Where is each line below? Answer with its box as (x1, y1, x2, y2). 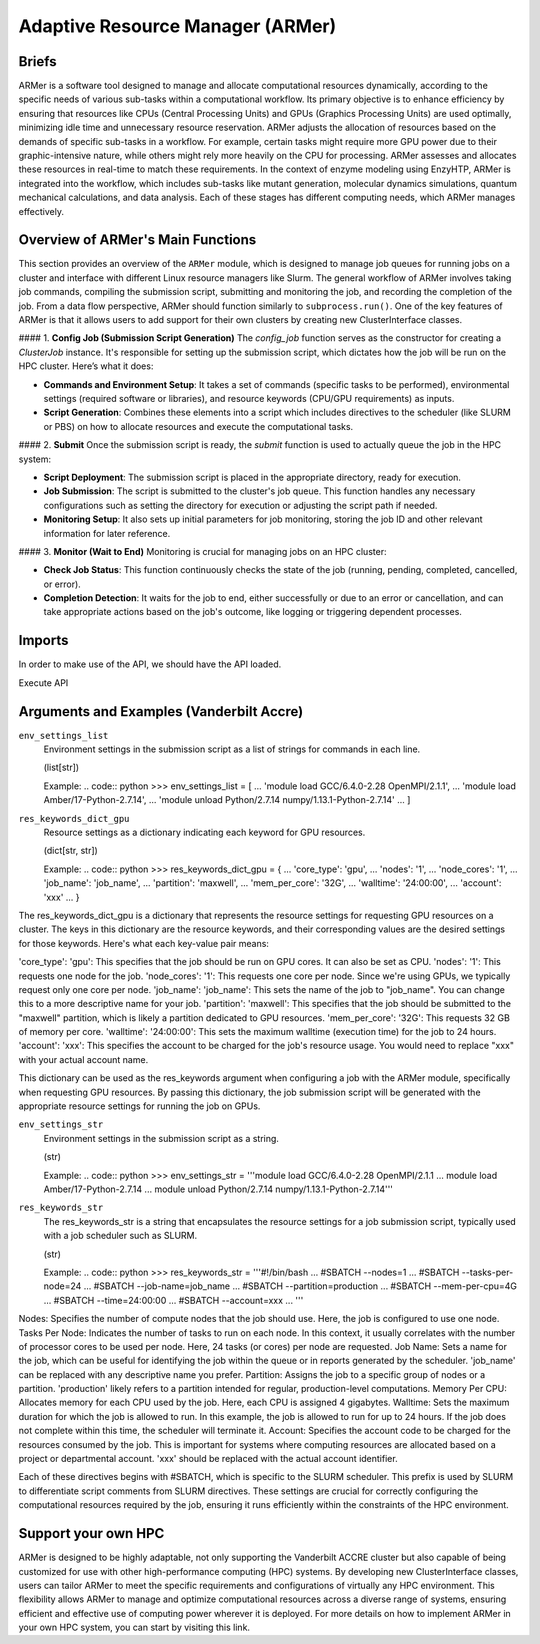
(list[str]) (43, 761, 80, 774)
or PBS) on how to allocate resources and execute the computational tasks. (43, 420, 354, 432)
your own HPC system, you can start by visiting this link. (18, 1621, 250, 1634)
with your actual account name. (18, 1053, 149, 1065)
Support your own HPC (18, 1525, 165, 1542)
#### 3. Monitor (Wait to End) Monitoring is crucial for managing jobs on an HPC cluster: (18, 545, 387, 557)
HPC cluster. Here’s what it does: (18, 360, 154, 372)
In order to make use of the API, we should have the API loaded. (18, 658, 282, 670)
